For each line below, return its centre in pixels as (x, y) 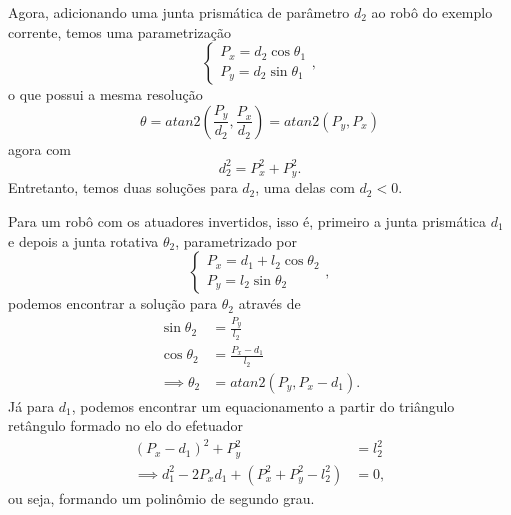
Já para (31, 405)
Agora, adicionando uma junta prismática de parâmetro (179, 12)
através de (269, 303)
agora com (40, 148)
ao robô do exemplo (432, 12)
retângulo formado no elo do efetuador (126, 425)
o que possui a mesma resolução (105, 94)
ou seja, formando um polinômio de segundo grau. (161, 497)
